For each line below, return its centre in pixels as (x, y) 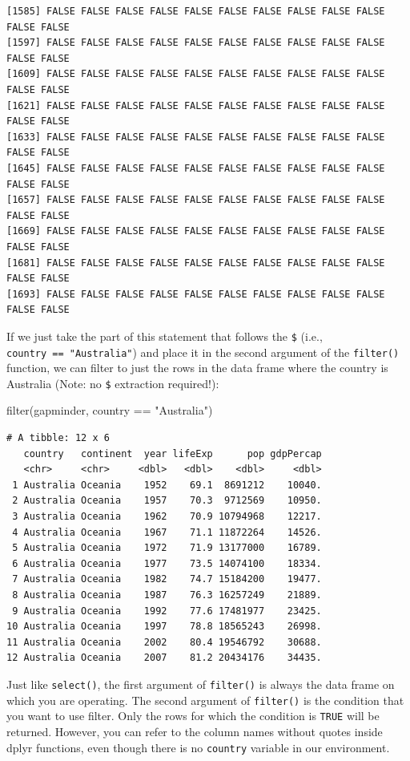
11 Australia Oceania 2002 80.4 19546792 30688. (164, 642)
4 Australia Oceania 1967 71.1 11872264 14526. (167, 532)
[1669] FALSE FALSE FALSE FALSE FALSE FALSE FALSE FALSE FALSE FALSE (196, 231)
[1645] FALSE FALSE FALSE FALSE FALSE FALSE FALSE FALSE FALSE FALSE (196, 168)
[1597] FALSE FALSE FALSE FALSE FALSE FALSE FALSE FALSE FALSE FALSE (196, 43)
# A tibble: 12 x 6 (58, 438)
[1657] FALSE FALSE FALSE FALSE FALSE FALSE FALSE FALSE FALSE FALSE (196, 200)
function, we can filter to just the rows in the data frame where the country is (197, 368)
